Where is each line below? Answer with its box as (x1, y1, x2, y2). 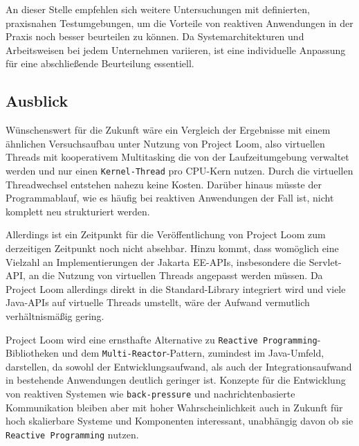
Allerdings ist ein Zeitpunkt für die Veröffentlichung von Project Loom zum (6, 227, 326, 242)
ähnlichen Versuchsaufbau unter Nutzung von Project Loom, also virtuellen (6, 136, 325, 150)
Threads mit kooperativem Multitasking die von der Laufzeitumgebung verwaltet (6, 150, 349, 164)
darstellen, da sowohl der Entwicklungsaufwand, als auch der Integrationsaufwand (6, 359, 352, 373)
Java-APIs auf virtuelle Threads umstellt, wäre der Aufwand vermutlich (6, 295, 310, 310)
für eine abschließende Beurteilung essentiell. (6, 56, 194, 71)
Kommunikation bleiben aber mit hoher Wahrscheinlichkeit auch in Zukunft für (6, 400, 343, 414)
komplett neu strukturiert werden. (6, 204, 150, 218)
